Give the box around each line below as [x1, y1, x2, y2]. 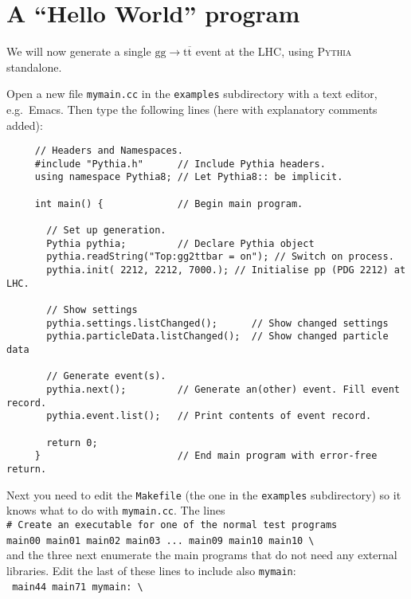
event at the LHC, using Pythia [195, 43, 352, 60]
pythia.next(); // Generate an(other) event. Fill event [46, 383, 400, 395]
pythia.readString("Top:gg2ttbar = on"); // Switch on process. [46, 251, 394, 263]
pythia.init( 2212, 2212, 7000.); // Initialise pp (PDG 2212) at [46, 264, 406, 276]
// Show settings [46, 304, 138, 316]
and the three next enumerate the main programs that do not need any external [6, 546, 397, 563]
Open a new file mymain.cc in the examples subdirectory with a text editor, [6, 85, 378, 102]
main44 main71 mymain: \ [12, 581, 143, 593]
